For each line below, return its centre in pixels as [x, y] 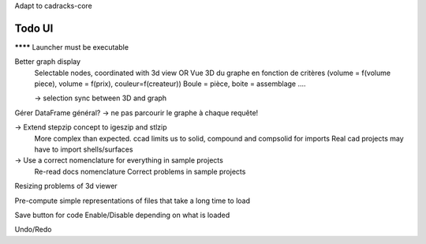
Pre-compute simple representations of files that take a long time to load [133, 201]
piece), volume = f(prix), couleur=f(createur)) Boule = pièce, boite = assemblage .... [170, 84]
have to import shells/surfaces [84, 149]
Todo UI [34, 28]
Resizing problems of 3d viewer [66, 186]
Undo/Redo [33, 230]
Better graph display [48, 62]
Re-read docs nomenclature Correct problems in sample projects [140, 171]
